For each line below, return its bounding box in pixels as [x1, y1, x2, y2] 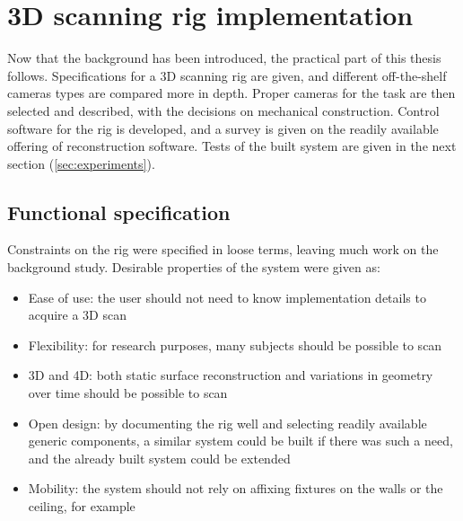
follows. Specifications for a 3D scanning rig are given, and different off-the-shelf [7, 66, 447, 84]
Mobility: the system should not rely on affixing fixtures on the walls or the [28, 479, 443, 498]
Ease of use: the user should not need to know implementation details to [28, 287, 426, 306]
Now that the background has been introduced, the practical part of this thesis [7, 49, 441, 67]
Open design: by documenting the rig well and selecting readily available [28, 413, 427, 432]
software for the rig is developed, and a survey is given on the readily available [7, 119, 439, 137]
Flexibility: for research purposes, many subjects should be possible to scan [28, 335, 442, 354]
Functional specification [7, 198, 231, 225]
